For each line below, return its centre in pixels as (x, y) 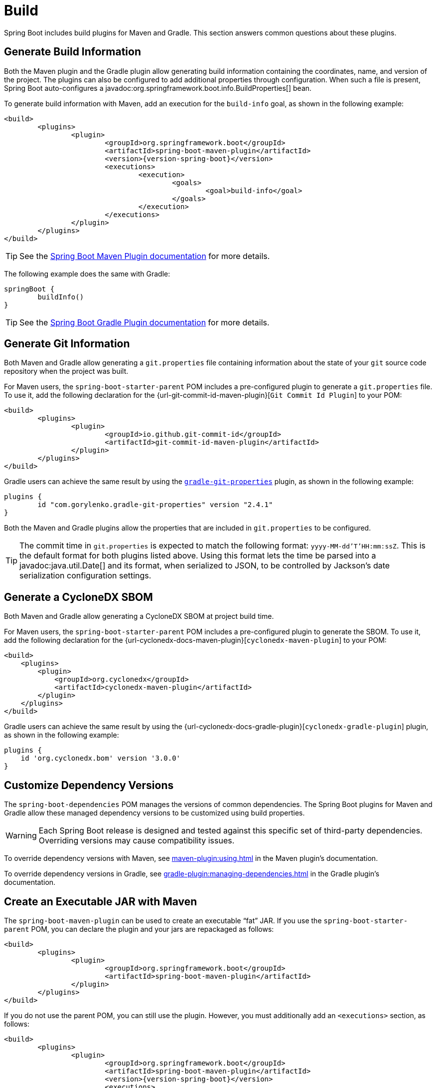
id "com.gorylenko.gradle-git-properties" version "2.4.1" (155, 505)
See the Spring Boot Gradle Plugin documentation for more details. (145, 322)
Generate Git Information (67, 344)
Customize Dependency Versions (89, 785)
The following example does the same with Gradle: (87, 273)
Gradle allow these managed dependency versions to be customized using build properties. (154, 813)
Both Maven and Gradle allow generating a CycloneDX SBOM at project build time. (139, 616)
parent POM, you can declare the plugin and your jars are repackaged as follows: (139, 929)
